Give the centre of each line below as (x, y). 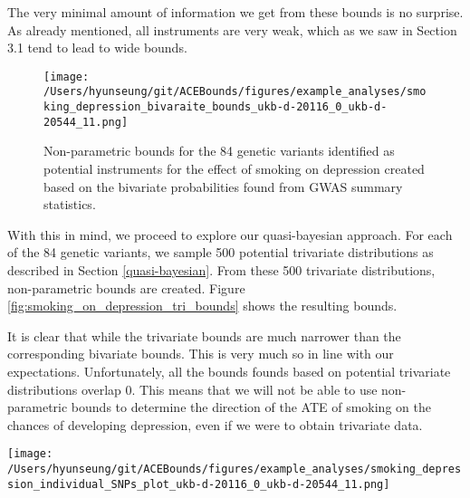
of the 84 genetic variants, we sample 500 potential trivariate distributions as (221, 252)
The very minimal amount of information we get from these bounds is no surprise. (235, 12)
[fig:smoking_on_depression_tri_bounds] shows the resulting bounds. (202, 306)
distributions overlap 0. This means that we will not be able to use (192, 389)
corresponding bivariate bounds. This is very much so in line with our (201, 354)
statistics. (70, 204)
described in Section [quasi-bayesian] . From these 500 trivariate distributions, (221, 269)
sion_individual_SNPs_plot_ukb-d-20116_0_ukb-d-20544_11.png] (199, 484)
